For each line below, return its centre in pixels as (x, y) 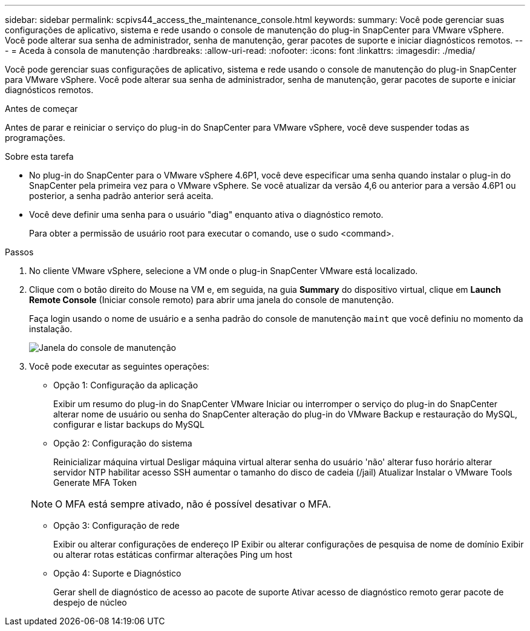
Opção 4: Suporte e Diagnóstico (117, 573)
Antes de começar (41, 109)
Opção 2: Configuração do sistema (123, 443)
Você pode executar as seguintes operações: (119, 366)
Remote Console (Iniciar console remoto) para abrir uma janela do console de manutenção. (211, 300)
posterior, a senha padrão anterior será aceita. (121, 196)
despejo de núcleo (90, 602)
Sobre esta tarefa (39, 156)
